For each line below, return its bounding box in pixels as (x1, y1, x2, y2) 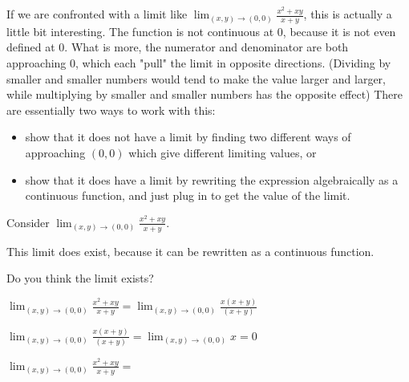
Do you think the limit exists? (6, 270, 154, 286)
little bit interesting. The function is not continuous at (6, 22, 274, 39)
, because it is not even (282, 22, 396, 39)
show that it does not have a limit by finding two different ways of (25, 128, 351, 145)
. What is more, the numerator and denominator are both (64, 39, 349, 55)
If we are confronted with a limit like (6, 6, 188, 22)
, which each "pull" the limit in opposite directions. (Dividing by (75, 55, 391, 71)
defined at (6, 39, 55, 55)
